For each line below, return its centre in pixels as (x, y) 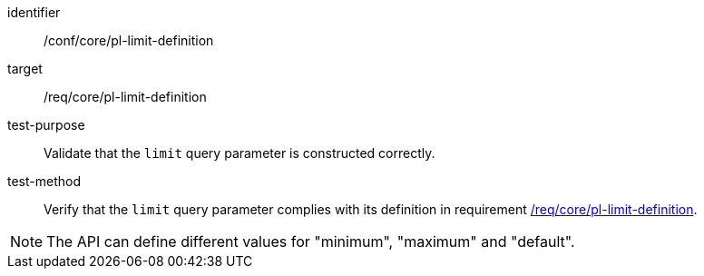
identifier (34, 12)
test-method (44, 181)
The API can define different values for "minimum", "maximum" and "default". (311, 241)
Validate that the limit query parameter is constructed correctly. (240, 153)
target (25, 69)
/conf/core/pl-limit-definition (129, 40)
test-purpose (46, 125)
